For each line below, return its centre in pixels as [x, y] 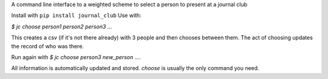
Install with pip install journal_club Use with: [77, 16]
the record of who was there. [48, 46]
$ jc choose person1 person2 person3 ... [62, 27]
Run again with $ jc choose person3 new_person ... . [76, 57]
